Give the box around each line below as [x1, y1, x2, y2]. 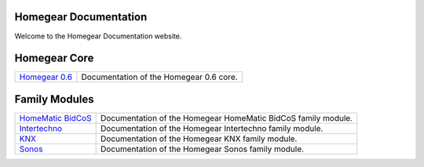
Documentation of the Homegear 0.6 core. [81, 71, 239, 82]
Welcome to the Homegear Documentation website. [14, 31, 182, 41]
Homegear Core [14, 52, 94, 65]
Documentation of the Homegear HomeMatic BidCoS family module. [100, 112, 353, 123]
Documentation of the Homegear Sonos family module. [100, 143, 305, 154]
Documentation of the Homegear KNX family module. [100, 133, 298, 144]
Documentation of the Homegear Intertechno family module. [100, 122, 323, 133]
